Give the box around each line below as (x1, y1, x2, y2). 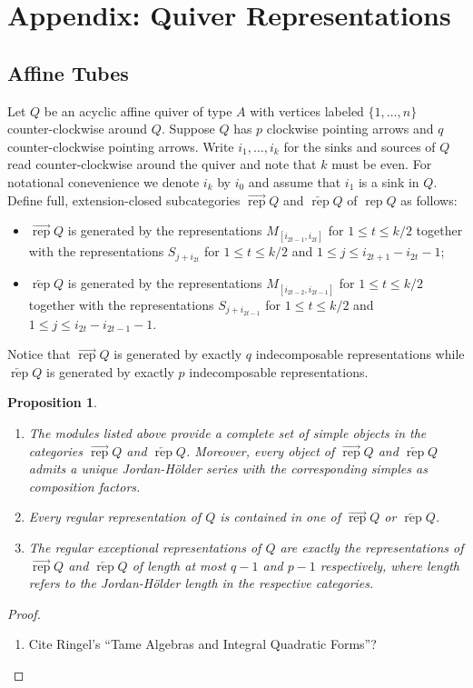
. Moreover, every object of (185, 441, 335, 460)
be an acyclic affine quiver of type (44, 101, 232, 120)
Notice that (7, 344, 71, 364)
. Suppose (161, 119, 215, 138)
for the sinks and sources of (283, 136, 436, 155)
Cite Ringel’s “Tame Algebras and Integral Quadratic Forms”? (28, 634, 377, 653)
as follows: (400, 190, 458, 209)
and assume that (248, 172, 341, 191)
